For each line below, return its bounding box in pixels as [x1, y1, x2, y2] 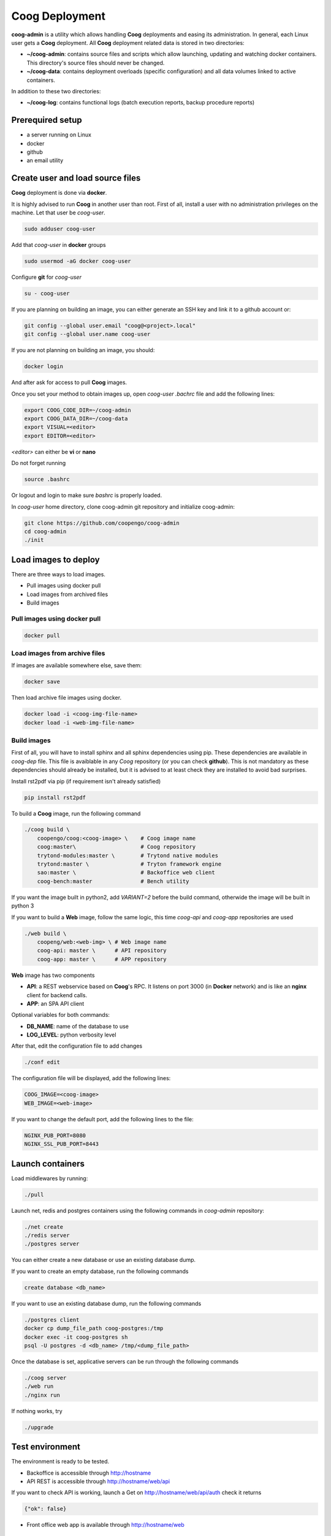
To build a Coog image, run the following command [11, 810, 141, 817]
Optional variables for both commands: [11, 1011, 110, 1019]
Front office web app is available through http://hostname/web [26, 1521, 185, 1529]
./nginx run [24, 1392, 61, 1398]
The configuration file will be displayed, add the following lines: [11, 1075, 171, 1082]
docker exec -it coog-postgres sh [24, 1333, 128, 1341]
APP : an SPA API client [26, 1000, 85, 1007]
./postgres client [24, 1316, 80, 1323]
